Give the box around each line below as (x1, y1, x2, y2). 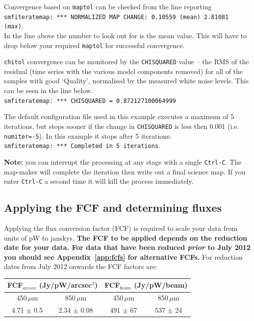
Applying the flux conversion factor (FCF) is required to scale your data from (4, 222, 238, 233)
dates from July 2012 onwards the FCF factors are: (4, 261, 157, 272)
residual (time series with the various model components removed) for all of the (4, 66, 243, 76)
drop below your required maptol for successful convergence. (4, 40, 185, 50)
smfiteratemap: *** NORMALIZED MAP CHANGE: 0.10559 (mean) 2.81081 (4, 13, 229, 21)
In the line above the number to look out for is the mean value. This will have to (4, 30, 247, 40)
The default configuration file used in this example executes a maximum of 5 (4, 111, 234, 122)
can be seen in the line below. (4, 85, 93, 96)
